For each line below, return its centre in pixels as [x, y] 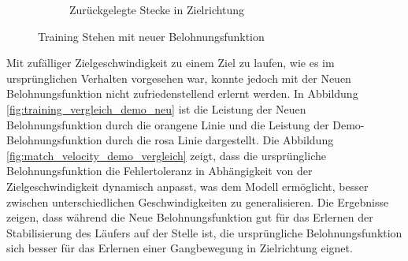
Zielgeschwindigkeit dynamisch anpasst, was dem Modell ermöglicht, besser [187, 186]
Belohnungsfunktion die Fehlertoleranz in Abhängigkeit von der [159, 171]
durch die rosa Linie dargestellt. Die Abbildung [220, 140]
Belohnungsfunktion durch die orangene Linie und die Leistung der [168, 124]
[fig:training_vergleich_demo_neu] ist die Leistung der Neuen [156, 108]
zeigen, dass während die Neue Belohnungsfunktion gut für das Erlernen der [190, 217]
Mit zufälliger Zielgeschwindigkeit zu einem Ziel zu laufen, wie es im [171, 63]
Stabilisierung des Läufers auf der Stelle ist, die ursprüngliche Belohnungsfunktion [204, 232]
